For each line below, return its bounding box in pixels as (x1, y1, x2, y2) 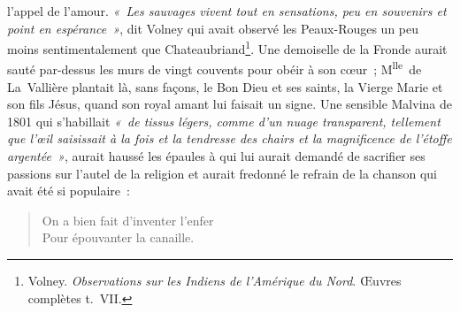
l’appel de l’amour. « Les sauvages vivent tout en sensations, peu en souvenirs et (7, 2, 447, 19)
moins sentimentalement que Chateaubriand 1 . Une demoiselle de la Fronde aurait (7, 37, 448, 57)
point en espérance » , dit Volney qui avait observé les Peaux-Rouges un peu (7, 19, 419, 37)
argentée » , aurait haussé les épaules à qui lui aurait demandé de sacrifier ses (7, 147, 425, 165)
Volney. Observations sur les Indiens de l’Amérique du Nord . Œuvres (27, 271, 402, 290)
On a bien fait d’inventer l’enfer (42, 210, 214, 229)
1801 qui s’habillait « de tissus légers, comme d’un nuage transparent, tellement (7, 111, 441, 130)
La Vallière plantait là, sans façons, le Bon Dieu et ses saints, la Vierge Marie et (7, 77, 443, 95)
